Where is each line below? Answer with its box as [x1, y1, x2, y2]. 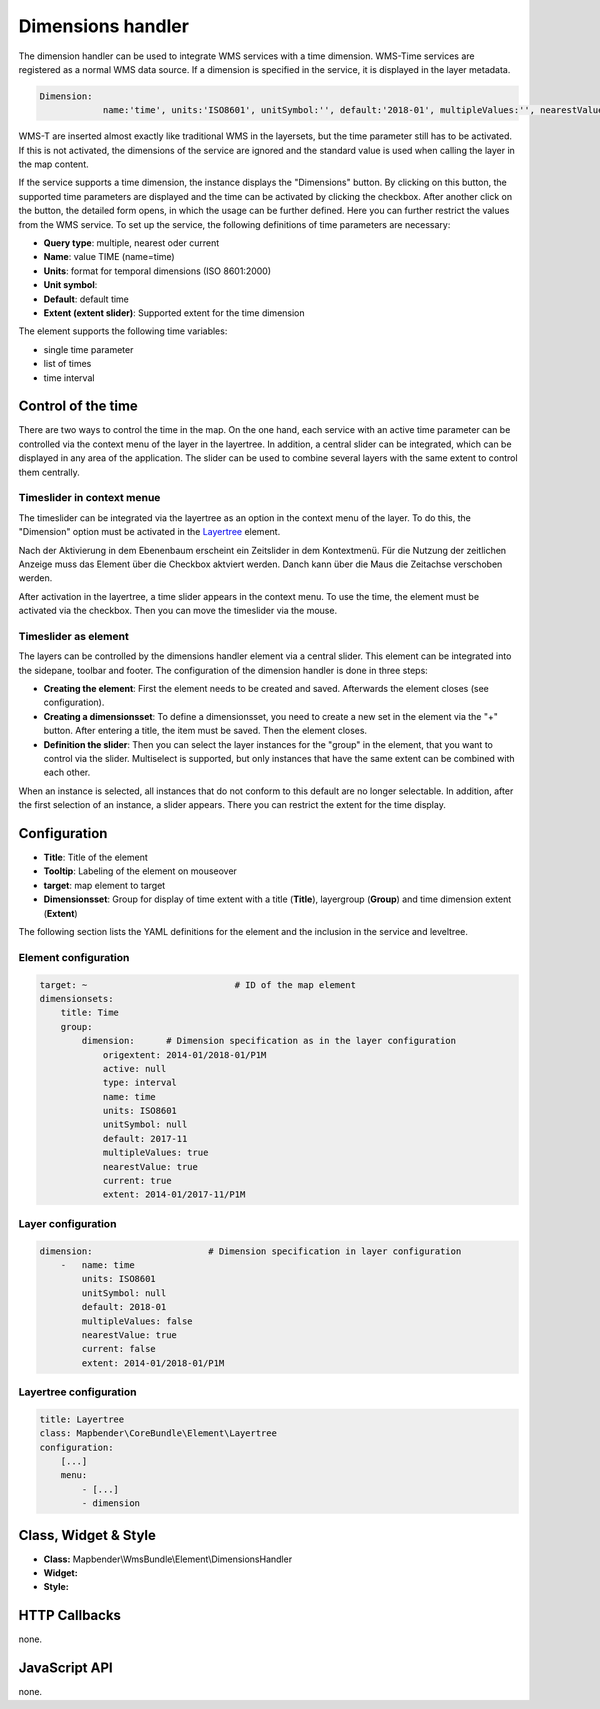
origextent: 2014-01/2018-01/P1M [102, 1049, 267, 1060]
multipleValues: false [81, 1315, 194, 1327]
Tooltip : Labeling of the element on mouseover [43, 865, 237, 877]
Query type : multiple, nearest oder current [43, 237, 220, 249]
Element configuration [18, 950, 130, 964]
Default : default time [43, 293, 130, 305]
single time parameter [43, 343, 134, 355]
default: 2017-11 [102, 1133, 188, 1144]
